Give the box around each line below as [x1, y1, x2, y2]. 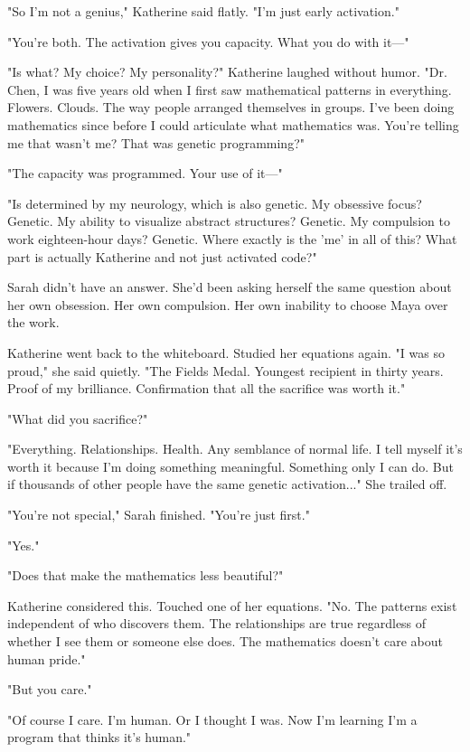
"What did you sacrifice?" [7, 409, 148, 428]
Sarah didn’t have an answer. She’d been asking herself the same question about [7, 277, 452, 296]
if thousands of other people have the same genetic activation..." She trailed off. [7, 475, 447, 493]
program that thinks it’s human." [7, 728, 192, 747]
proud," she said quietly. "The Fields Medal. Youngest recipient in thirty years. [7, 361, 444, 380]
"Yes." [7, 535, 40, 554]
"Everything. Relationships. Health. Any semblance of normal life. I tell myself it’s [7, 439, 463, 458]
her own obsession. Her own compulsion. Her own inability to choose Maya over [7, 295, 448, 314]
